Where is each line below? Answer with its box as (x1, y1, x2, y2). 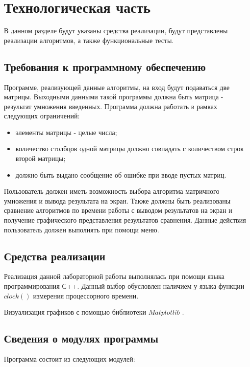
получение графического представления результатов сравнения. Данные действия (4, 215, 246, 225)
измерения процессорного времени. (33, 290, 139, 300)
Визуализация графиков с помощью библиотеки (4, 307, 146, 317)
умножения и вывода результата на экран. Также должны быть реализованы (4, 195, 231, 206)
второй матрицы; (15, 153, 66, 163)
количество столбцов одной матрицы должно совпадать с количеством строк (15, 143, 244, 154)
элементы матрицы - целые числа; (15, 127, 117, 137)
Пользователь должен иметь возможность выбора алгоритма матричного (4, 186, 220, 196)
